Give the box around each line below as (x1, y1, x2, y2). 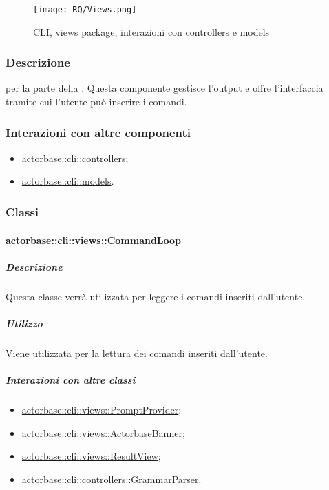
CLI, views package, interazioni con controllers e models (33, 24, 270, 39)
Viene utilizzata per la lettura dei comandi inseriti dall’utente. (6, 345, 268, 360)
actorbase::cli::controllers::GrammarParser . (21, 471, 202, 486)
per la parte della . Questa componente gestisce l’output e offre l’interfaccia (6, 81, 323, 95)
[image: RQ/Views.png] (33, 5, 137, 14)
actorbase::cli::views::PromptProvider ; (21, 402, 182, 416)
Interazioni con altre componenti (6, 123, 191, 141)
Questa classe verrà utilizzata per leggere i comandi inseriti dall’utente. (6, 289, 306, 303)
